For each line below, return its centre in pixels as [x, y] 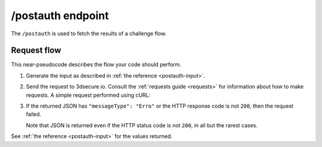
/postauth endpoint [60, 16]
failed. [34, 114]
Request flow [36, 50]
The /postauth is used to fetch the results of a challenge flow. [89, 33]
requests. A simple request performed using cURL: [88, 95]
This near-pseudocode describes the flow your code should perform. [96, 65]
